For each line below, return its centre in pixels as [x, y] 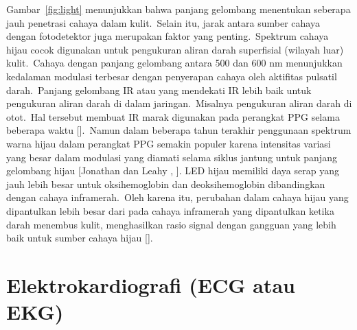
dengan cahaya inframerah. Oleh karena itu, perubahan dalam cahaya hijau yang [177, 197]
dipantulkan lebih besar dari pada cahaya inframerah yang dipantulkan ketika [170, 210]
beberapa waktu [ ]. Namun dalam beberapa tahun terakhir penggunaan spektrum [179, 130]
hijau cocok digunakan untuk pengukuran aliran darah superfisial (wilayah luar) [175, 49]
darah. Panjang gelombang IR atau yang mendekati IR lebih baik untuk [159, 90]
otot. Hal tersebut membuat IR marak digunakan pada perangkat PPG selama [173, 116]
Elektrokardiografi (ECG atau [151, 284]
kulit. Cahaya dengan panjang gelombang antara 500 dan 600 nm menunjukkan [174, 63]
